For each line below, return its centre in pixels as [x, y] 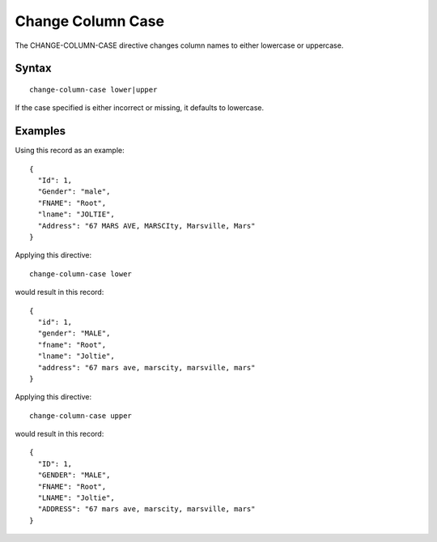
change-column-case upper [81, 416]
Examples [40, 131]
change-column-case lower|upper [93, 90]
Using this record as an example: [70, 151]
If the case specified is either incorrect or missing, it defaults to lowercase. [140, 108]
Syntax [33, 68]
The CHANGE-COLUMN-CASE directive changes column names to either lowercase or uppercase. [179, 45]
